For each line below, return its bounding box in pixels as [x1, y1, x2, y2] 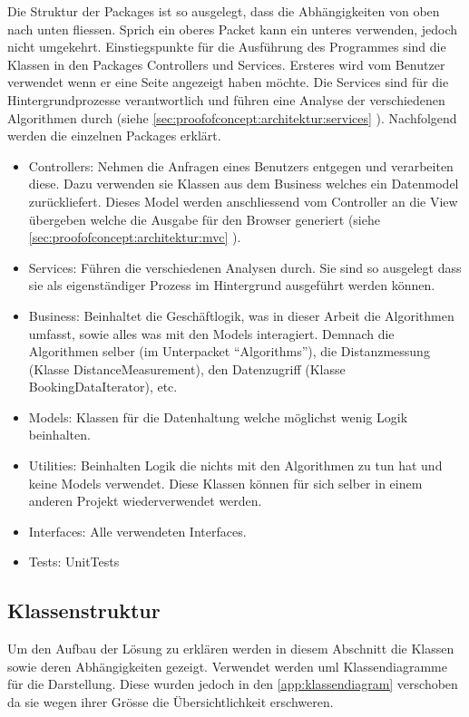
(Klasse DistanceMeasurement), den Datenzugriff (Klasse [28, 359, 346, 378]
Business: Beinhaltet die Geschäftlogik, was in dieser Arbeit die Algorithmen [28, 305, 454, 325]
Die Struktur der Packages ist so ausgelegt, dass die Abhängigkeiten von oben [7, 2, 440, 20]
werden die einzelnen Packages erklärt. [7, 126, 221, 145]
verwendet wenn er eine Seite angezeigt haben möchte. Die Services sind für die [7, 73, 449, 92]
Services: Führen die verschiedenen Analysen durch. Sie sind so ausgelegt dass [28, 257, 462, 276]
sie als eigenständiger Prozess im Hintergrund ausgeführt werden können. [28, 276, 435, 295]
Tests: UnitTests [28, 552, 120, 571]
